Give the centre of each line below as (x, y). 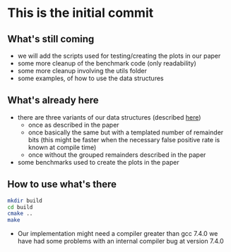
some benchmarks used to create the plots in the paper (98, 162)
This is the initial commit (81, 13)
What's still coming (51, 39)
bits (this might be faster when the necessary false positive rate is (124, 139)
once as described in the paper (73, 125)
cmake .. (20, 214)
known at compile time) (62, 147)
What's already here (53, 100)
